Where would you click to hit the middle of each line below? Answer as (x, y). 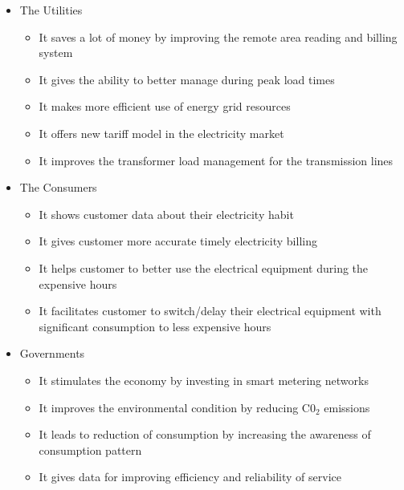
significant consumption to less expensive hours (155, 326)
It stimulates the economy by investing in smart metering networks (204, 380)
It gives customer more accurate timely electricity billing (178, 241)
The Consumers (58, 187)
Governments (52, 353)
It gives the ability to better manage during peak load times (187, 79)
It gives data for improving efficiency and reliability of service (190, 477)
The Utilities (51, 10)
